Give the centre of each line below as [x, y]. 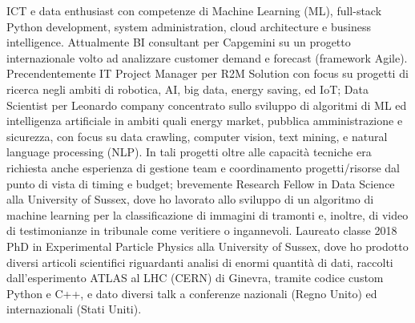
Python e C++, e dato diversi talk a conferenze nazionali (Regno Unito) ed [192, 293]
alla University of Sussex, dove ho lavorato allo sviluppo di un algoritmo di [190, 199]
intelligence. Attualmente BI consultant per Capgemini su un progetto [179, 42]
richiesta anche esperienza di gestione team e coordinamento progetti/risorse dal [203, 167]
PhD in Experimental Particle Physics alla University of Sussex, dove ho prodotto [207, 246]
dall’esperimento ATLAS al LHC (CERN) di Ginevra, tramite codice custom [195, 278]
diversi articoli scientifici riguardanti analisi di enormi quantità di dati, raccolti [200, 262]
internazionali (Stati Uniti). [74, 309]
